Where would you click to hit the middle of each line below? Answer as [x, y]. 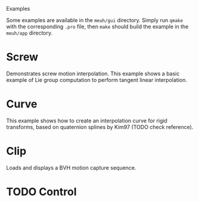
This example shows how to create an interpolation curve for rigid [87, 120]
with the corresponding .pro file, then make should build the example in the [97, 27]
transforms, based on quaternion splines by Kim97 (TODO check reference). [100, 127]
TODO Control [41, 192]
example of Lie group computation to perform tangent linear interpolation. [97, 79]
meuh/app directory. [29, 33]
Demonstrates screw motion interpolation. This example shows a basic [93, 74]
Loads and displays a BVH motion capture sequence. [71, 167]
